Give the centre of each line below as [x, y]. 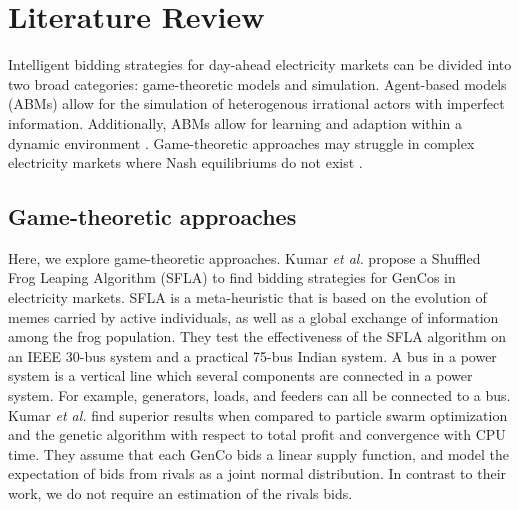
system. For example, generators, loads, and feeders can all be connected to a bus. [259, 395]
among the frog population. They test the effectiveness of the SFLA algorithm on [257, 336]
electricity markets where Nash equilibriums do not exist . [185, 162]
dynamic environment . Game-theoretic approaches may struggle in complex [241, 142]
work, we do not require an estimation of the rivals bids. [180, 493]
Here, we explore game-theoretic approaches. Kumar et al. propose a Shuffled [244, 257]
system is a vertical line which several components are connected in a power [240, 375]
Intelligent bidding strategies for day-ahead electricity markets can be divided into [260, 64]
